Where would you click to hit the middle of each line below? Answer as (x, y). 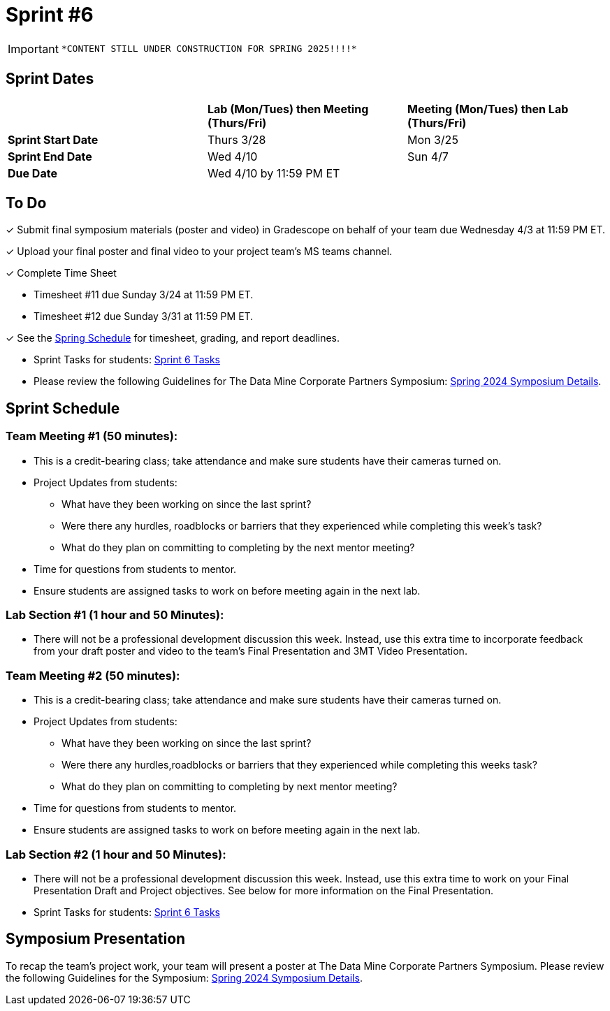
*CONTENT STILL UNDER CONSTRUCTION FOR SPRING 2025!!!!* (209, 49)
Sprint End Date (50, 156)
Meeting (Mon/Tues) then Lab (488, 109)
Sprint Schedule (63, 408)
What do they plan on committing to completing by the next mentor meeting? (238, 547)
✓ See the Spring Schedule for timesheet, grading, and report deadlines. (173, 338)
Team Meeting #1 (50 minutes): (92, 436)
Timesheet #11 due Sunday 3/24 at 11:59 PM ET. (144, 295)
